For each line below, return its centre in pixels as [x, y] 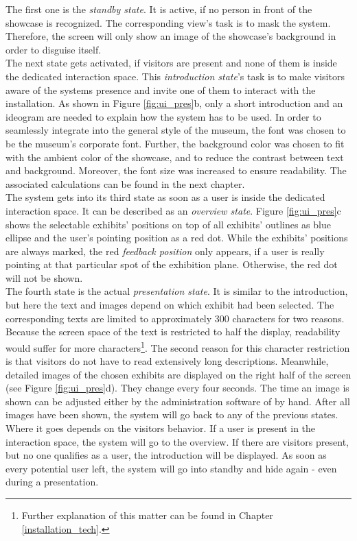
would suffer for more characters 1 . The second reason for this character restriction [178, 346]
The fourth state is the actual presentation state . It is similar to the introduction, [177, 291]
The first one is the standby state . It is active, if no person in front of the [159, 9]
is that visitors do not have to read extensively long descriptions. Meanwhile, [167, 361]
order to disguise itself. [54, 49]
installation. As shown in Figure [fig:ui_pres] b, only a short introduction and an [174, 103]
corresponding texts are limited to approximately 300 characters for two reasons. [175, 318]
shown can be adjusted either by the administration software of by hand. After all [178, 401]
